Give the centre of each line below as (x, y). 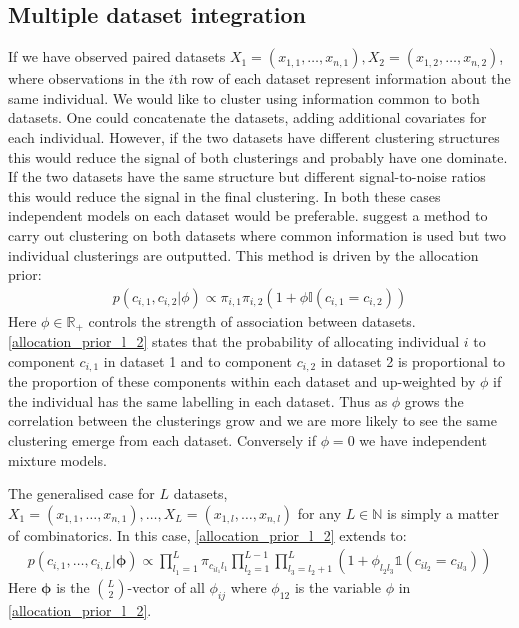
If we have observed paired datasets (117, 56)
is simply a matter (443, 512)
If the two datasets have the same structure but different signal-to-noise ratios (247, 176)
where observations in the (86, 78)
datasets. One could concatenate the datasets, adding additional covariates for (247, 117)
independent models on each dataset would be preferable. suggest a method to (248, 215)
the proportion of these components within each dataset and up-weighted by (242, 381)
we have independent (423, 440)
